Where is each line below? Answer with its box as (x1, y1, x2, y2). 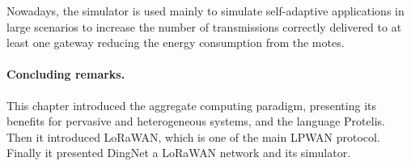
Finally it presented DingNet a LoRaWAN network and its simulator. (6, 144, 351, 161)
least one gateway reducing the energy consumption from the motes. (6, 34, 345, 51)
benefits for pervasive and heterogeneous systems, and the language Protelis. (6, 113, 385, 130)
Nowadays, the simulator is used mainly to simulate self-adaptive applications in (6, 2, 405, 19)
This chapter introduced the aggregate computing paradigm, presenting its (6, 96, 377, 113)
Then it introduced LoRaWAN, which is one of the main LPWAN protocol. (6, 128, 380, 145)
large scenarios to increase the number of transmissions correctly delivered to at (6, 18, 402, 35)
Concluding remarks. (6, 66, 125, 83)
